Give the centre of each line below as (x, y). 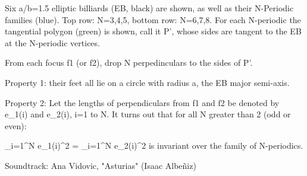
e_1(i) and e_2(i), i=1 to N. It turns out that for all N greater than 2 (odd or (148, 114)
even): (16, 125)
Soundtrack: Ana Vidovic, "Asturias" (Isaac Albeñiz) (101, 165)
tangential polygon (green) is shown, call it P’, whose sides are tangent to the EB (153, 31)
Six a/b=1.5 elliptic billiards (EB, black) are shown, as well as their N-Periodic (149, 8)
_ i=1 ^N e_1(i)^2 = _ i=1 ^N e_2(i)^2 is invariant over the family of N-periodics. (154, 145)
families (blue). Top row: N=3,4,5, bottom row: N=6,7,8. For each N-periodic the (153, 19)
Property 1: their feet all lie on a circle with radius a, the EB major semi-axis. (147, 82)
